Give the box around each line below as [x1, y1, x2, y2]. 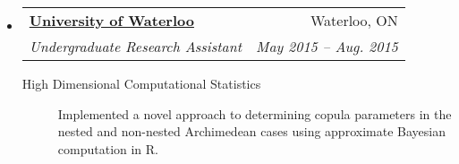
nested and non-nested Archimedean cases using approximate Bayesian [57, 122, 446, 141]
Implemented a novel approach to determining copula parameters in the [57, 104, 452, 123]
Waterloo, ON [310, 10, 398, 30]
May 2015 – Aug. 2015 [256, 36, 398, 56]
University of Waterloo [29, 10, 194, 30]
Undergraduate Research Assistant [29, 36, 242, 56]
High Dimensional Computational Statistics [21, 74, 261, 92]
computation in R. [57, 139, 159, 158]
